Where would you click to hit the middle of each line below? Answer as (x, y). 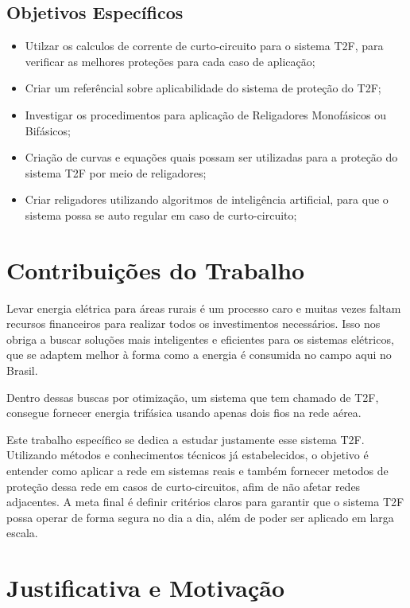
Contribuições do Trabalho (156, 269)
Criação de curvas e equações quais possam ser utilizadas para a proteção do (211, 157)
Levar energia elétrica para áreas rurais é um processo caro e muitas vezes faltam (204, 308)
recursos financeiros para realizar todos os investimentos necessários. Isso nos (193, 323)
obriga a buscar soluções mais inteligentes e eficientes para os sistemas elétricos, (200, 339)
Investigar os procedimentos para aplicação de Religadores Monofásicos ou (206, 114)
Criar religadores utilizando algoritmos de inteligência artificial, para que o (207, 199)
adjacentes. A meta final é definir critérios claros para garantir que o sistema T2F (205, 502)
